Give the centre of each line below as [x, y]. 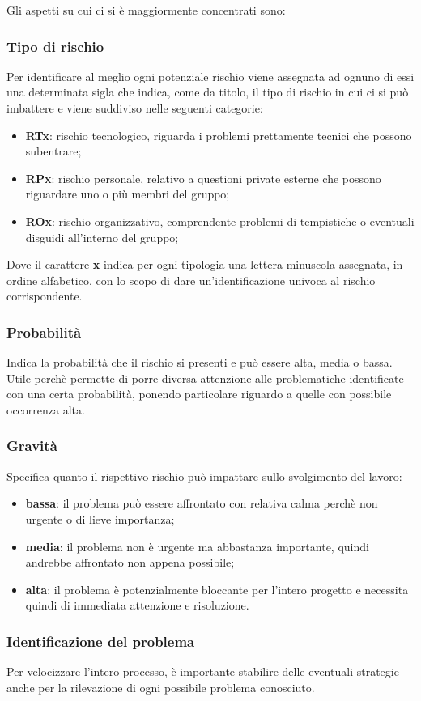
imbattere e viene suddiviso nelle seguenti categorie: [135, 108]
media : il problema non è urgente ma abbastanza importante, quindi [197, 546]
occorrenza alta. [46, 409]
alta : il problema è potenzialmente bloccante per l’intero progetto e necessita [217, 589]
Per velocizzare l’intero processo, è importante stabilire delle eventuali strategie [203, 671]
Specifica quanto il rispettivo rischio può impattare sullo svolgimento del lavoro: [204, 476]
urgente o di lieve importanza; [100, 518]
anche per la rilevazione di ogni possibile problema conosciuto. [161, 687]
